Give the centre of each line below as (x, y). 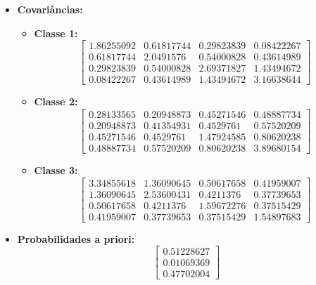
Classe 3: (56, 170)
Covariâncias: (50, 9)
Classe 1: (56, 33)
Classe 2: (56, 101)
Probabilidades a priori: (76, 238)
